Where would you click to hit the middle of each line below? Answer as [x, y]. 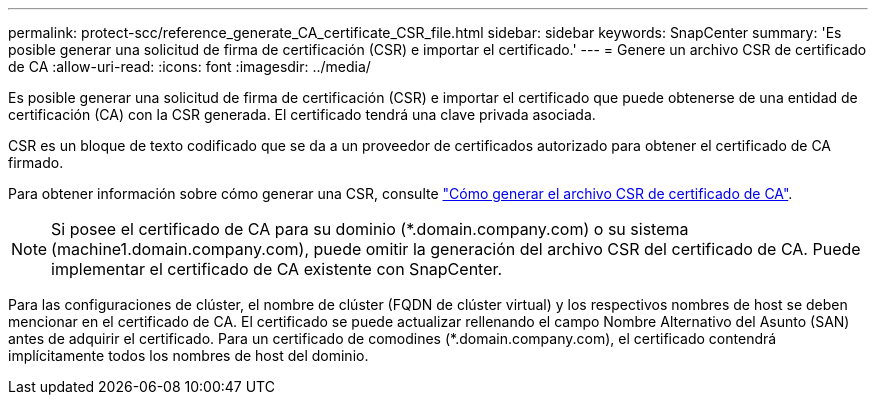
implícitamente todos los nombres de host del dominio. [188, 355]
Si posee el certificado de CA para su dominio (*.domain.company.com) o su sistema [370, 229]
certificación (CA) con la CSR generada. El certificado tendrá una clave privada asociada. [302, 114]
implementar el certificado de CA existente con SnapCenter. [277, 269]
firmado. [36, 162]
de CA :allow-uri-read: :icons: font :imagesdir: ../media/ [189, 66]
